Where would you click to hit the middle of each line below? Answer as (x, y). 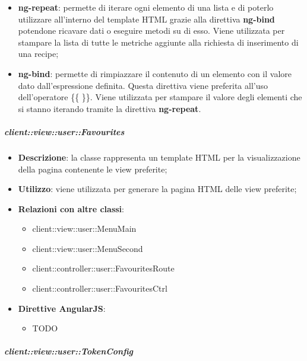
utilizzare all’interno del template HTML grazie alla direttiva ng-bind (146, 19)
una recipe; (38, 54)
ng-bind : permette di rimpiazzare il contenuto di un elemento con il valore (155, 73)
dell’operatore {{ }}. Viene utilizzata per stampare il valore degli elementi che (160, 97)
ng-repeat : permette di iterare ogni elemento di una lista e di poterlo (146, 7)
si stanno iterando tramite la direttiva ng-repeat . (110, 108)
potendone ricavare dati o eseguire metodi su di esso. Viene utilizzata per (151, 31)
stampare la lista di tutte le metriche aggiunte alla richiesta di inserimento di (158, 42)
